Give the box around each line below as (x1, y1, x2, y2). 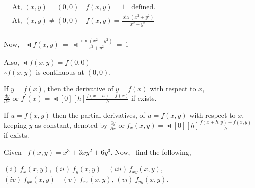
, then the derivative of (43, 83, 113, 94)
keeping (4, 119, 27, 130)
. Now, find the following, (110, 146, 191, 157)
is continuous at (36, 66, 84, 77)
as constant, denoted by (35, 119, 108, 130)
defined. (131, 4, 156, 11)
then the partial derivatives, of (52, 109, 145, 120)
